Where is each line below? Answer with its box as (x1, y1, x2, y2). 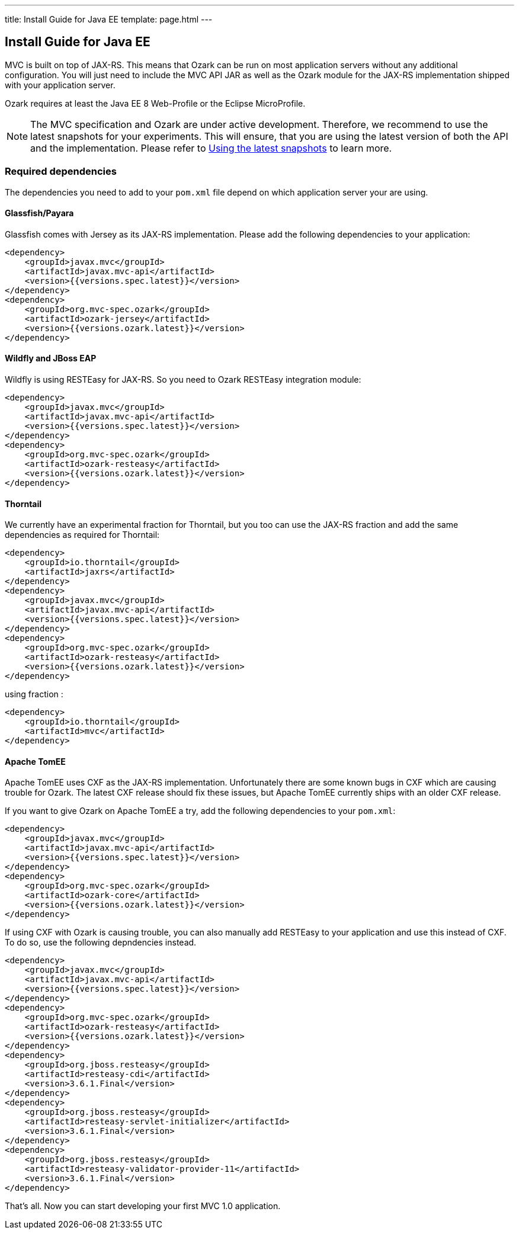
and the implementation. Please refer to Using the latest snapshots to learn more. (30, 142, 392, 154)
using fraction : (5, 689, 63, 700)
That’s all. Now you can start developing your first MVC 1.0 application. (5, 1201, 281, 1211)
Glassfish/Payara (5, 208, 74, 219)
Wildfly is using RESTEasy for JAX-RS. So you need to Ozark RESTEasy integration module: (5, 374, 361, 385)
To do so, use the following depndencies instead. (5, 937, 197, 948)
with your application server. (5, 79, 116, 90)
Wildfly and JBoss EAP (5, 353, 97, 364)
